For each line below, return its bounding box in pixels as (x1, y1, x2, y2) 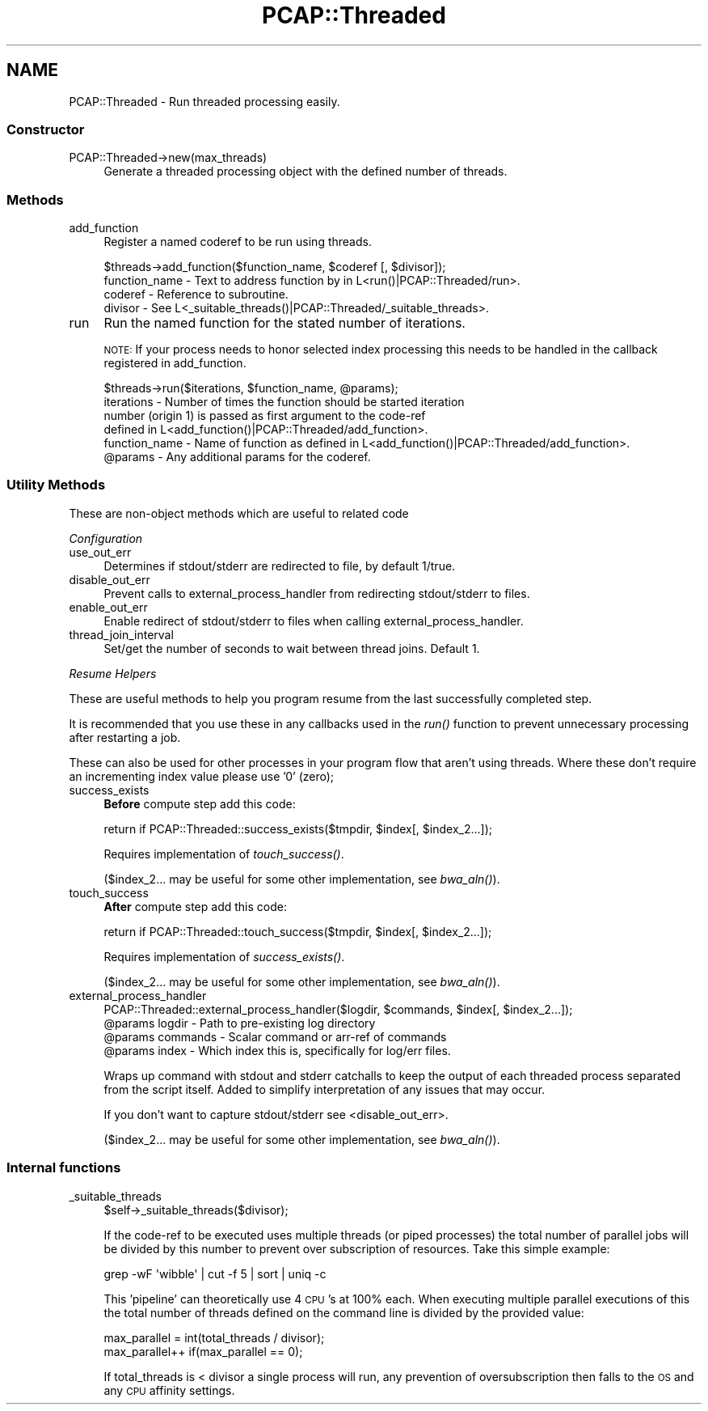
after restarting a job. (69, 730, 181, 744)
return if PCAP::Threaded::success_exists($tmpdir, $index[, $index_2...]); (103, 821, 492, 836)
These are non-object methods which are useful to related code (69, 506, 409, 520)
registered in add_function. (103, 356, 247, 371)
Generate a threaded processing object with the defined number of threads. (103, 164, 508, 179)
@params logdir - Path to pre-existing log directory (103, 1015, 376, 1030)
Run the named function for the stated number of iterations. (103, 315, 466, 332)
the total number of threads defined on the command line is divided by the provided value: (103, 1305, 584, 1320)
